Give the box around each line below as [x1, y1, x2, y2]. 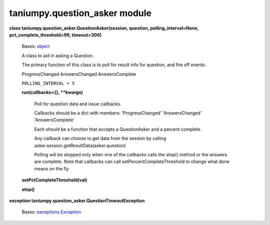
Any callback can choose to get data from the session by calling [34, 135, 166, 141]
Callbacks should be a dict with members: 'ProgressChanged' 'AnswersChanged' [34, 110, 202, 116]
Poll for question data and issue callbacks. [34, 101, 121, 107]
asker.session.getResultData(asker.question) [34, 142, 126, 148]
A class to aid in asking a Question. [21, 53, 94, 59]
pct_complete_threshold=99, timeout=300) [9, 32, 102, 38]
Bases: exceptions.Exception [21, 209, 81, 215]
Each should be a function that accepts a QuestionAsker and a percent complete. [34, 126, 202, 132]
